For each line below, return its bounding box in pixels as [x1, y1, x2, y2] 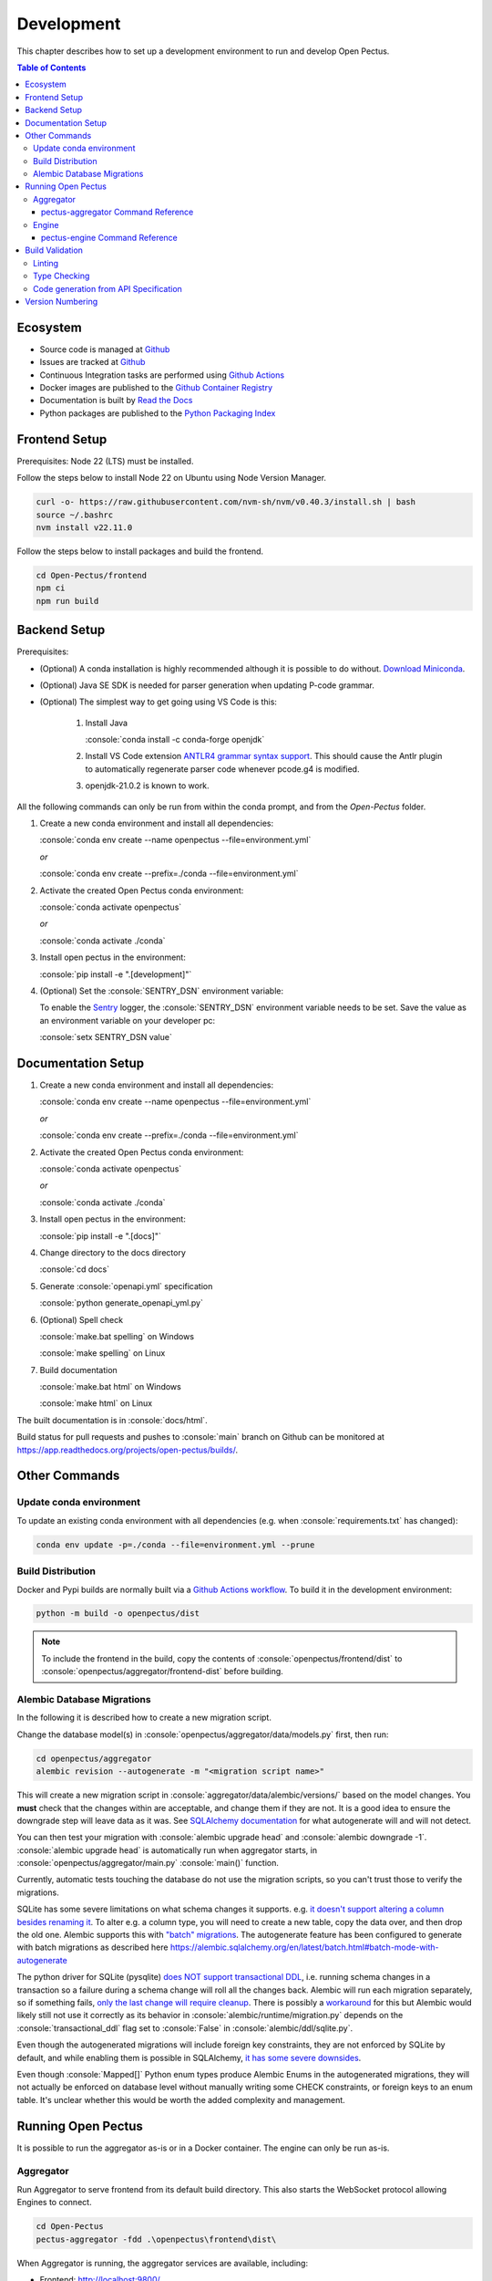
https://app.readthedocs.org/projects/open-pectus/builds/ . [16, 1444, 239, 1455]
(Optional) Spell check [39, 1314, 123, 1325]
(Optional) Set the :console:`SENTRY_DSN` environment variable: [39, 985, 284, 996]
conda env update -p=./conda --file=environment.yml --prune [36, 1539, 315, 1550]
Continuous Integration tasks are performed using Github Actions [39, 370, 285, 380]
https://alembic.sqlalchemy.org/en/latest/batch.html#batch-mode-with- [169, 1942, 439, 1953]
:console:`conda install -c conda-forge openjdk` [85, 734, 265, 745]
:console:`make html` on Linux [39, 1398, 153, 1409]
